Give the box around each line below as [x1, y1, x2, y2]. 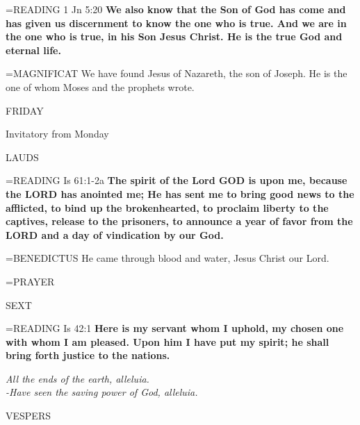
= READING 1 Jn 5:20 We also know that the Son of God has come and [6, 2, 346, 16]
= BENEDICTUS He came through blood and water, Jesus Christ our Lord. [6, 251, 329, 265]
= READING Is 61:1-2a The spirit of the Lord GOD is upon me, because [6, 173, 347, 187]
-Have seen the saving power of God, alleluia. [6, 385, 198, 399]
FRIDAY [6, 103, 44, 117]
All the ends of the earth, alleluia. [6, 371, 149, 385]
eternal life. [6, 42, 61, 57]
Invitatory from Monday [6, 126, 109, 141]
